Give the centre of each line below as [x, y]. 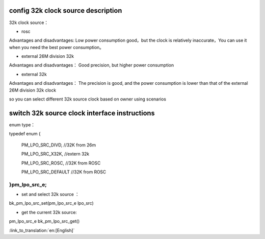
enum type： [22, 124]
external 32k [34, 74]
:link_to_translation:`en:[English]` [42, 230]
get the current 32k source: [49, 212]
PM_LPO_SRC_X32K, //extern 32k [55, 154]
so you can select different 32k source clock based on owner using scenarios [88, 99]
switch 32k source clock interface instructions [82, 113]
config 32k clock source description [66, 11]
